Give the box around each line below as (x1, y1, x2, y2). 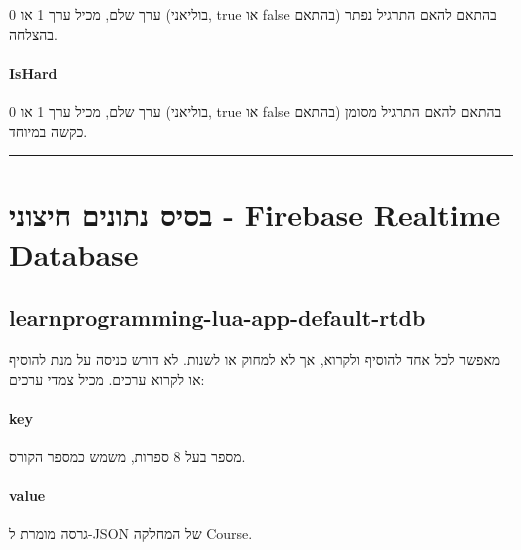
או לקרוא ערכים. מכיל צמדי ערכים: (9, 368, 205, 389)
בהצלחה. (9, 23, 58, 44)
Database (9, 233, 139, 274)
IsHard (9, 62, 58, 83)
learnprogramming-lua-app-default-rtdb (9, 302, 426, 333)
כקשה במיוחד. (9, 120, 88, 141)
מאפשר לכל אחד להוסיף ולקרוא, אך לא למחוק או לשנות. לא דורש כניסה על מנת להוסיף (9, 348, 501, 369)
